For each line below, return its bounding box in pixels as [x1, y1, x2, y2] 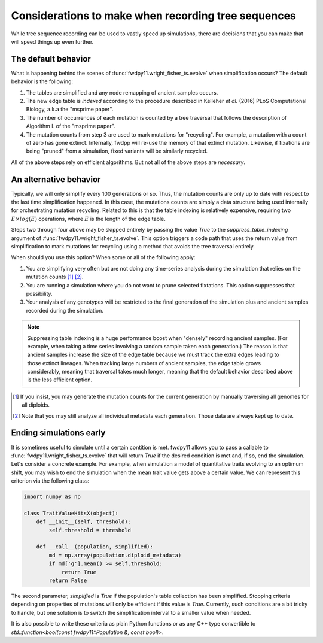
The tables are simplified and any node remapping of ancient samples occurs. [26, 89, 218, 96]
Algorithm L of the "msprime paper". [26, 123, 116, 130]
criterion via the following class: [11, 477, 90, 484]
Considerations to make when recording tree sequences [11, 9, 296, 22]
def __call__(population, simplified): [36, 544, 154, 550]
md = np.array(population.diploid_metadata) [48, 551, 182, 559]
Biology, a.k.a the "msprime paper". [26, 105, 114, 113]
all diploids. [22, 401, 50, 408]
